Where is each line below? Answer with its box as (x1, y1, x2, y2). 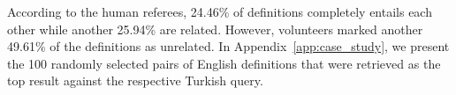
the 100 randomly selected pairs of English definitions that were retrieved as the (7, 54, 441, 72)
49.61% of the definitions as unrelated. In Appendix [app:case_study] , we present (7, 37, 450, 55)
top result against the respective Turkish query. (7, 71, 263, 90)
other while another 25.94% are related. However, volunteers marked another (7, 19, 423, 38)
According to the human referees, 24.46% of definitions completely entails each (7, 3, 432, 20)
